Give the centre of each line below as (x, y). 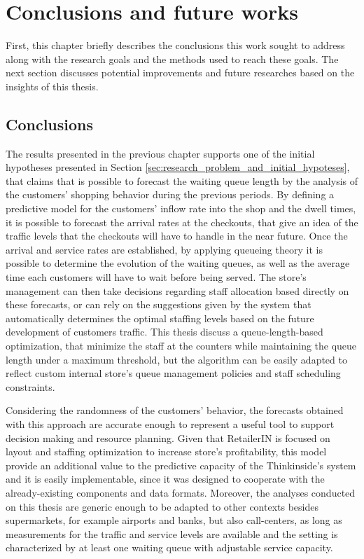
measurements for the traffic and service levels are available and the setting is (172, 533)
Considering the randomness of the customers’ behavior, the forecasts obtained (175, 410)
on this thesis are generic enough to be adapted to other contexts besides (162, 506)
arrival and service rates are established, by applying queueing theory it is (164, 249)
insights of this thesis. (52, 86)
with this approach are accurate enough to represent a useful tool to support (170, 423)
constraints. (30, 386)
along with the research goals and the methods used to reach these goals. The (172, 58)
